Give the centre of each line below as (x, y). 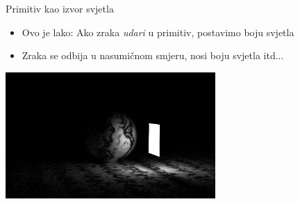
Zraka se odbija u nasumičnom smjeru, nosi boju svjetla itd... (153, 55)
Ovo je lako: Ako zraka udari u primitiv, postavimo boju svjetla (158, 32)
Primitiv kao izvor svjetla (60, 8)
